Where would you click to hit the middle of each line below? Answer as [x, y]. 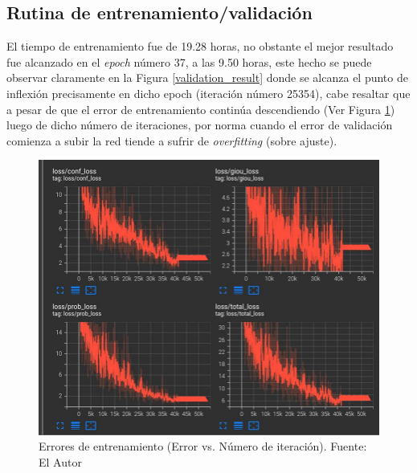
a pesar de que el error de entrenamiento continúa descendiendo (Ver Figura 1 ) [201, 109]
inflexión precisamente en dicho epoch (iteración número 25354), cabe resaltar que [208, 93]
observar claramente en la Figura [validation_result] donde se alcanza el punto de [207, 77]
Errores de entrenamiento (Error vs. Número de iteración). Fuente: [203, 446]
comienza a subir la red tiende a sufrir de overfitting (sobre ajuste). [172, 140]
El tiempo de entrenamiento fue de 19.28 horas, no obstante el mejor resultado [200, 46]
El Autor [60, 461]
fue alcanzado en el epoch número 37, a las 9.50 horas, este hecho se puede [189, 61]
